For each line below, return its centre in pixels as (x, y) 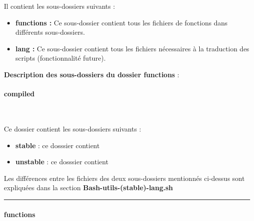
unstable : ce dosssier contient (62, 162)
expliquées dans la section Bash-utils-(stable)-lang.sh (88, 188)
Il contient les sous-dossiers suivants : (60, 6)
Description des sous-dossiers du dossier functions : (92, 74)
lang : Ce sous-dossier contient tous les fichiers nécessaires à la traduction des (132, 48)
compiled (19, 94)
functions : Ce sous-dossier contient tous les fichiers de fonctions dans (121, 22)
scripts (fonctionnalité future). (61, 58)
